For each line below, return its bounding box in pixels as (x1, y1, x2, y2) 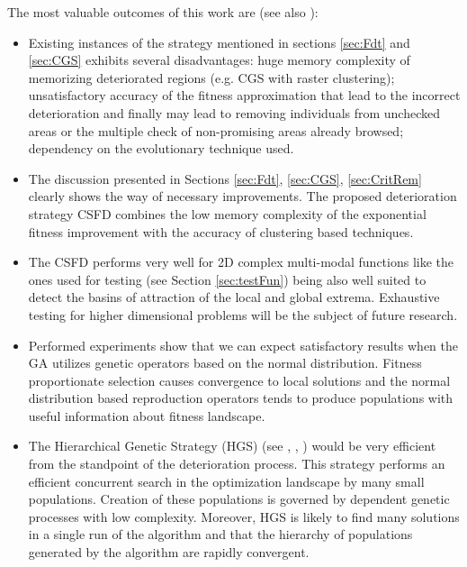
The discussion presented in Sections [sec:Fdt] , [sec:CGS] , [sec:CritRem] (28, 169, 422, 187)
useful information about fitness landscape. (28, 406, 265, 425)
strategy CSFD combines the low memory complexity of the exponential (28, 204, 427, 223)
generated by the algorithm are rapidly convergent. (28, 543, 310, 562)
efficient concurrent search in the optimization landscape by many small (28, 471, 425, 490)
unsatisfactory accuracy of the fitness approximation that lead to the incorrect (28, 86, 461, 105)
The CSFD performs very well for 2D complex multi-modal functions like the (28, 252, 454, 271)
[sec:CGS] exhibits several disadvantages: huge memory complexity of (28, 50, 410, 69)
